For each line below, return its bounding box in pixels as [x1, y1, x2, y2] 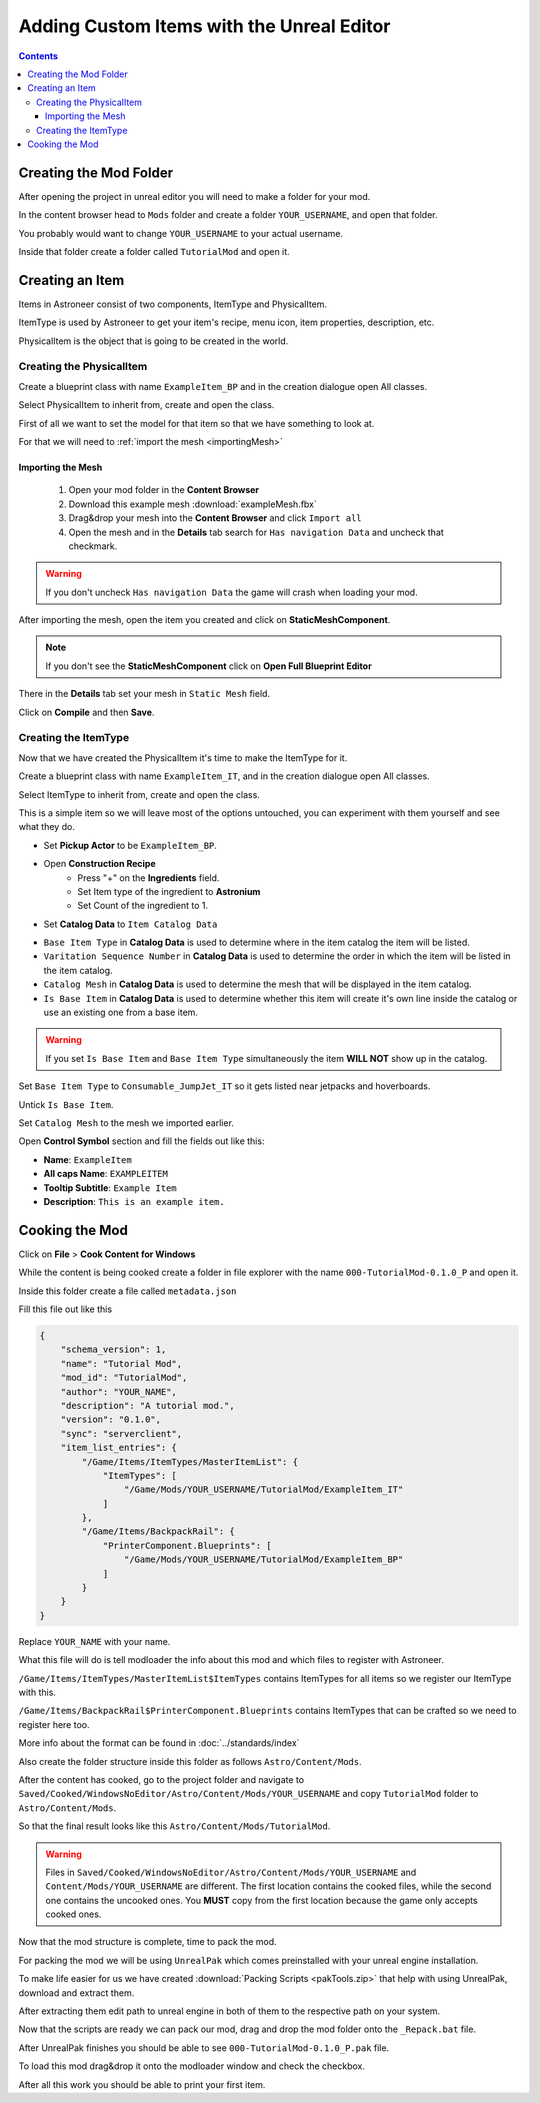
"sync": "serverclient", [60, 1428, 183, 1439]
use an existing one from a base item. [43, 1006, 199, 1019]
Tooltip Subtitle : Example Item [43, 1181, 177, 1194]
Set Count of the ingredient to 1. [77, 900, 209, 912]
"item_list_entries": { [60, 1442, 177, 1454]
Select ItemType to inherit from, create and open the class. [18, 788, 260, 800]
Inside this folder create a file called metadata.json [18, 1285, 237, 1297]
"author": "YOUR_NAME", [60, 1386, 177, 1397]
